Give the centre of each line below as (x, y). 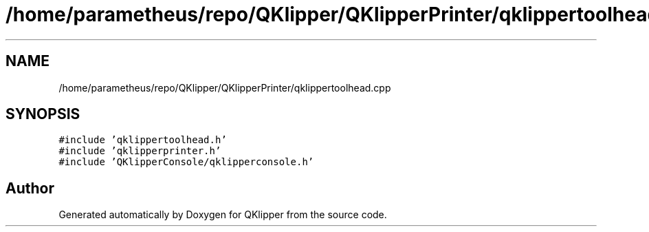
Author (30, 188)
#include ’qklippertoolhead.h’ (143, 140)
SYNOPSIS (43, 114)
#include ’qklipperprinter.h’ (140, 151)
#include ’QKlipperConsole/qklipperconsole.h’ (186, 162)
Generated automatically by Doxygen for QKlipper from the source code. (223, 215)
